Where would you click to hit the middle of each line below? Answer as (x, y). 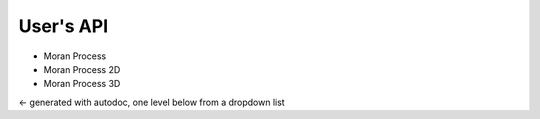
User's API (63, 26)
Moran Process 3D (82, 84)
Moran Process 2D (82, 69)
